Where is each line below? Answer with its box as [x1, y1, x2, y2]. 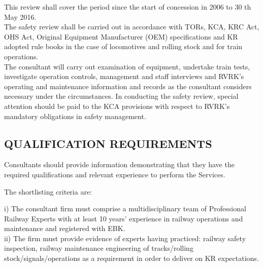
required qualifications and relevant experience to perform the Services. [4, 169, 225, 179]
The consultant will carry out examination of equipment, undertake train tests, [4, 61, 250, 71]
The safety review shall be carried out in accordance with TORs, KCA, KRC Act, [4, 21, 259, 32]
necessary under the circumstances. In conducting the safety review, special [4, 91, 239, 101]
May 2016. [4, 11, 37, 22]
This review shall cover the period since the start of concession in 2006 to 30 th [4, 2, 251, 12]
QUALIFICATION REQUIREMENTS [4, 135, 212, 151]
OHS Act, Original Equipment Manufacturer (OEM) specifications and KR [4, 31, 238, 42]
